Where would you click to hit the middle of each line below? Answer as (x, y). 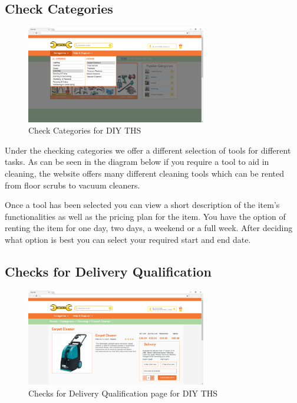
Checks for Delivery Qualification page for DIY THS (123, 393)
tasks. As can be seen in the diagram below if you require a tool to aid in (137, 162)
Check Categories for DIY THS (85, 130)
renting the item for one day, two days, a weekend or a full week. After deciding (149, 228)
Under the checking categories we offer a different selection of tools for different (148, 150)
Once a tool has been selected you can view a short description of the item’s (142, 205)
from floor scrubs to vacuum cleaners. (72, 185)
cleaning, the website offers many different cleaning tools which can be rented (144, 173)
